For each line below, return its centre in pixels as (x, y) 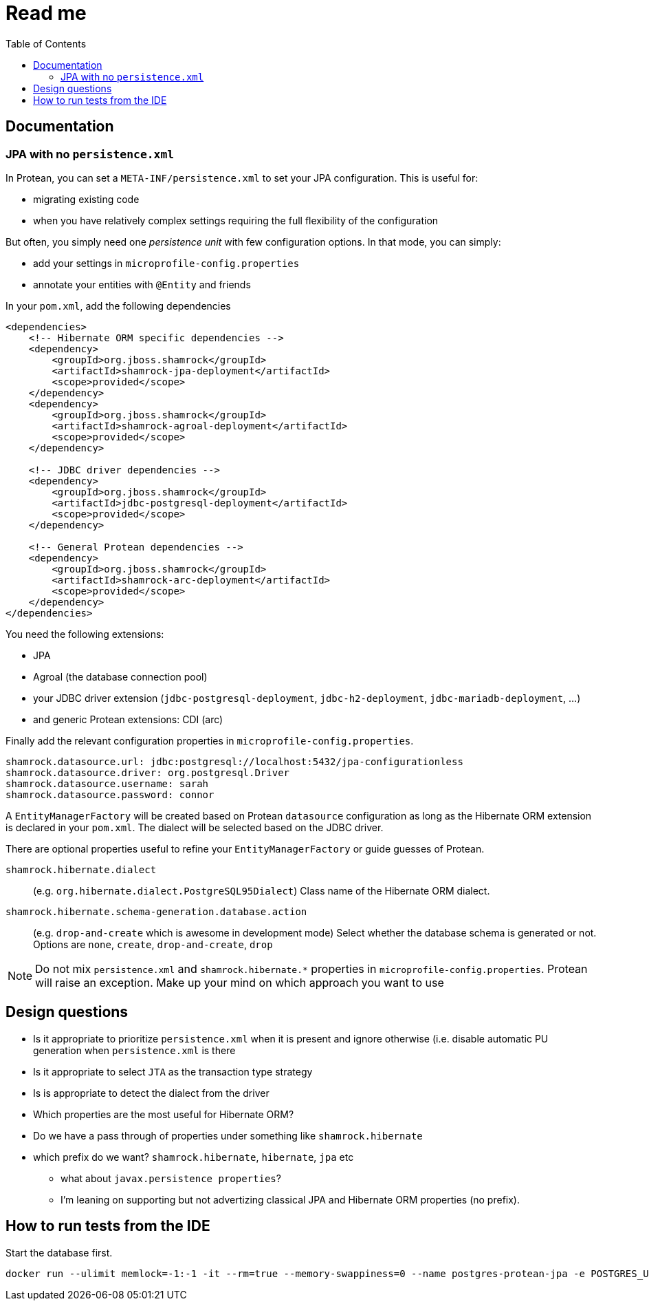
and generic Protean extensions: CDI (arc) (128, 719)
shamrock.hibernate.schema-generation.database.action (156, 911)
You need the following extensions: (85, 634)
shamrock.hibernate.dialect (81, 869)
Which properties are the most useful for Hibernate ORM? (164, 1114)
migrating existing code (86, 199)
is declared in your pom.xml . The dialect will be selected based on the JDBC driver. (195, 827)
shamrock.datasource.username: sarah (107, 783)
